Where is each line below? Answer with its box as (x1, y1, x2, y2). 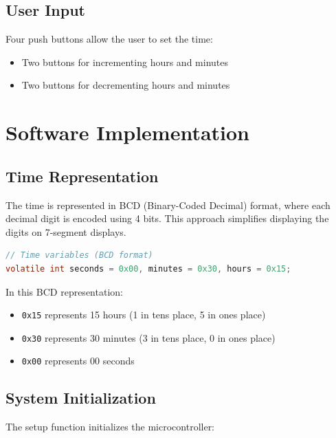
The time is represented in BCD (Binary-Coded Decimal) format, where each (5, 197, 331, 212)
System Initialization (5, 387, 156, 408)
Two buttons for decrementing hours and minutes (21, 78, 230, 92)
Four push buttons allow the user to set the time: (5, 32, 213, 46)
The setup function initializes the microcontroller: (5, 419, 215, 434)
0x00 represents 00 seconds (21, 353, 135, 368)
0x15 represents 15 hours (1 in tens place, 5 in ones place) (21, 307, 266, 322)
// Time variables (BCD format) (5, 250, 153, 261)
